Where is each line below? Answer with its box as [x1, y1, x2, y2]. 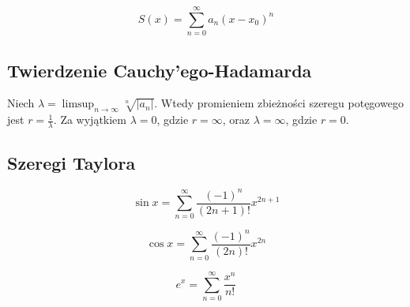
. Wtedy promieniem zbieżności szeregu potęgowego [154, 95, 404, 111]
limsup [62, 99, 95, 110]
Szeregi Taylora [7, 151, 136, 175]
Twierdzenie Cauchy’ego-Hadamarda [7, 58, 312, 82]
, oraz [222, 111, 250, 128]
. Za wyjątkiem [53, 111, 126, 128]
